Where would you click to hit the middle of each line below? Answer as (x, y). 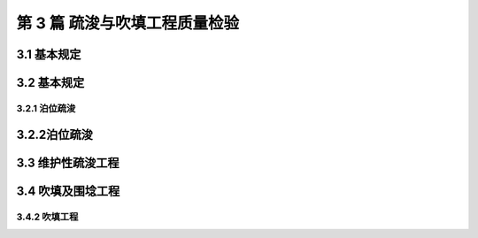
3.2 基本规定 (50, 83)
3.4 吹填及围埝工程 (68, 191)
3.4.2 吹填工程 (47, 217)
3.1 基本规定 (49, 54)
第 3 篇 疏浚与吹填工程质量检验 (127, 23)
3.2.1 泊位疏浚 (46, 108)
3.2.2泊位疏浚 (54, 134)
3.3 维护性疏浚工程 (68, 162)
